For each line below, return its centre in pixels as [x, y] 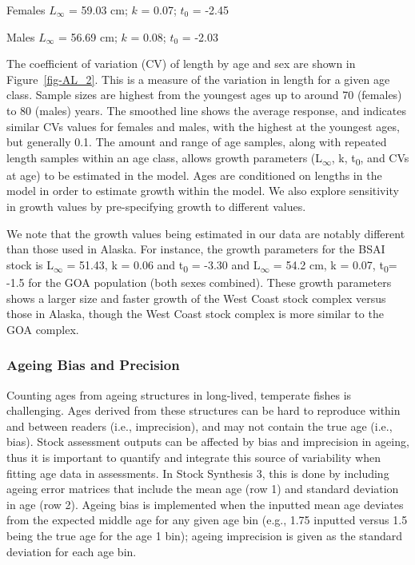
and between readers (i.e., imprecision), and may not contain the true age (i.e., [200, 426]
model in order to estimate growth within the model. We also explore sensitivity [203, 191]
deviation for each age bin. [72, 551]
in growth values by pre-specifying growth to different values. [156, 207]
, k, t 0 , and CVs [370, 158]
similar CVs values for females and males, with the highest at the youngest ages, [203, 126]
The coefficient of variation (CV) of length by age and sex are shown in [181, 64]
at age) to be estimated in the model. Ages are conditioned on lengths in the [194, 175]
